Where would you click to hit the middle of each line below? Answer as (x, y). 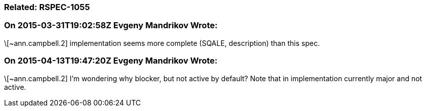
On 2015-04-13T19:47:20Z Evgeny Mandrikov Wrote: (111, 61)
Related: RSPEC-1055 (47, 7)
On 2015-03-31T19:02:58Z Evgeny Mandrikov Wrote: (111, 25)
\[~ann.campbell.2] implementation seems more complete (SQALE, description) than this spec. (162, 43)
